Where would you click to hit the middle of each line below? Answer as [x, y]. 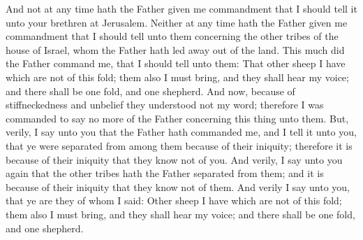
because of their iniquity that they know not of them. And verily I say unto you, [178, 186]
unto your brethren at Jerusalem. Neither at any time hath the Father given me [177, 22]
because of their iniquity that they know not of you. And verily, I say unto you [174, 159]
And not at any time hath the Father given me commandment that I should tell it [181, 8]
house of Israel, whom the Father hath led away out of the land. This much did [175, 49]
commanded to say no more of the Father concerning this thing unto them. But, [177, 118]
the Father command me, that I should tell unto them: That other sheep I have [176, 63]
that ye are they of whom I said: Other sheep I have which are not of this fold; [174, 200]
